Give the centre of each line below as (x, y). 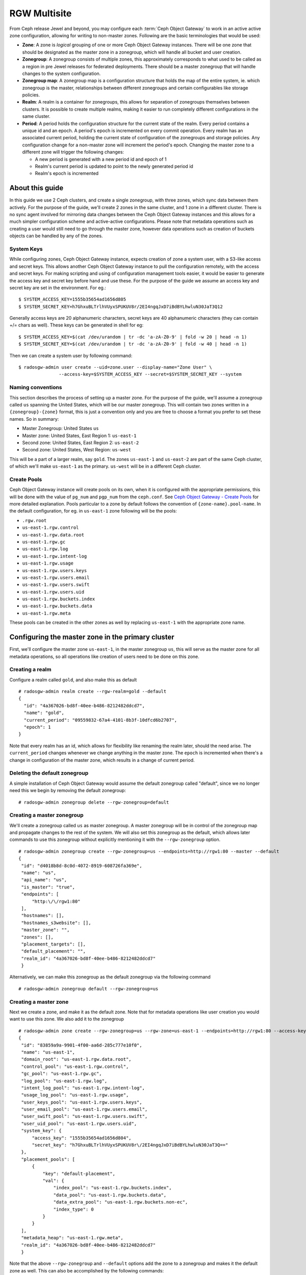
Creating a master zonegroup (46, 815)
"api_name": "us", (44, 880)
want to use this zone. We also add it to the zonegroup (67, 1019)
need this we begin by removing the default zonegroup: (68, 790)
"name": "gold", (44, 713)
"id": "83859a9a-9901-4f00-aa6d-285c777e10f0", (82, 1045)
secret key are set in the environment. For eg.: (58, 288)
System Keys (26, 249)
